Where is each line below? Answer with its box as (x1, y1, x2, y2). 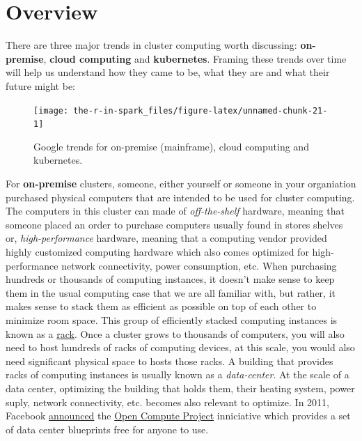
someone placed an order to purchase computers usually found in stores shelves (6, 217, 343, 231)
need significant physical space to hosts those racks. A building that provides (6, 353, 333, 368)
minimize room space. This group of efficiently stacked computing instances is (6, 312, 338, 327)
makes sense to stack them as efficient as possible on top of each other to (6, 299, 317, 314)
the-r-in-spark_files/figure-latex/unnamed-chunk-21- (73, 105, 328, 116)
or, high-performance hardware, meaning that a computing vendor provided (6, 231, 327, 245)
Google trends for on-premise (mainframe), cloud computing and (33, 139, 309, 153)
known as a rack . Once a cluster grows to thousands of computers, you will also (6, 326, 345, 341)
